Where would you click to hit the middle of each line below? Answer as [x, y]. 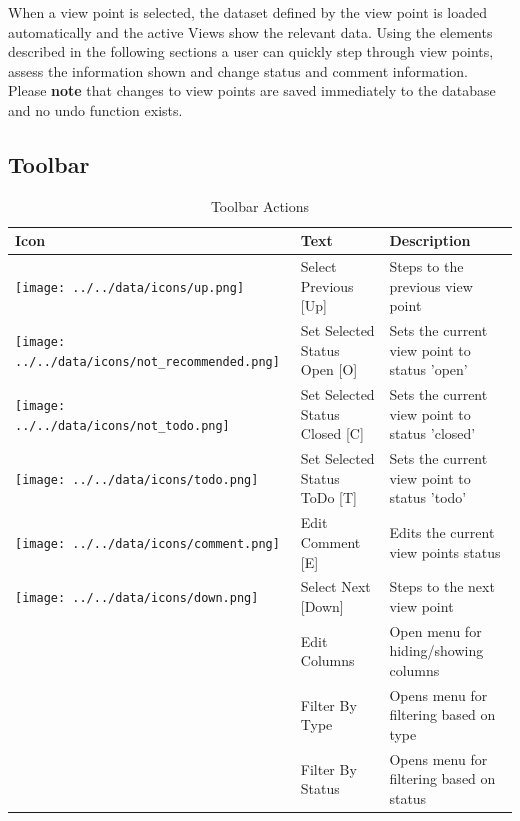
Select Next [335, 586]
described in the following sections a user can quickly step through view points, [251, 51]
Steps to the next [442, 586]
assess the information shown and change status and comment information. [238, 70]
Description [430, 240]
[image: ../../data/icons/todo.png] [137, 479]
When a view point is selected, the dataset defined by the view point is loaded [248, 12]
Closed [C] [332, 433]
